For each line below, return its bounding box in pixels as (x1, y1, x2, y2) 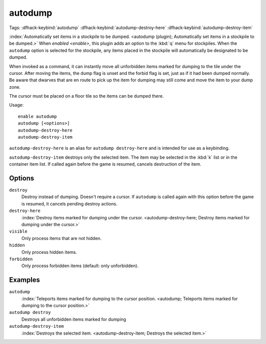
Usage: (9, 102, 24, 108)
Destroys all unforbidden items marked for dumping (21, 316, 127, 322)
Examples (9, 276, 40, 284)
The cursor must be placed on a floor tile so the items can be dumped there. (9, 93, 164, 99)
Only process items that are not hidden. (21, 235, 102, 241)
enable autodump (18, 113, 57, 119)
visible (9, 229, 28, 234)
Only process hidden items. (21, 249, 77, 255)
